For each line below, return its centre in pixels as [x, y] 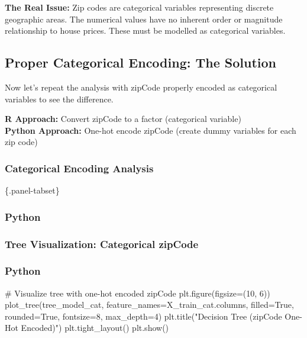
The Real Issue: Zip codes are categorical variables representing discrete [139, 7]
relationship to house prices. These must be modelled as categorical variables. [145, 30]
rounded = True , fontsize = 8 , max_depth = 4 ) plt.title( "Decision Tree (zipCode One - [153, 316]
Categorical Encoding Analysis [79, 168]
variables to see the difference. [59, 99]
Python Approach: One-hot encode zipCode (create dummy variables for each [151, 130]
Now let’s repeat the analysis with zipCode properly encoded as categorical [141, 87]
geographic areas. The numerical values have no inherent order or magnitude [144, 19]
